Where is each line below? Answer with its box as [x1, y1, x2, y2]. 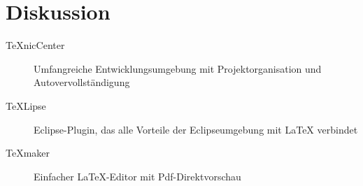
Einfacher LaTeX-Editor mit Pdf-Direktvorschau [34, 169, 241, 183]
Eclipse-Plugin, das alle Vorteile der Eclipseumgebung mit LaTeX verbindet [34, 122, 358, 136]
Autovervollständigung [34, 75, 130, 90]
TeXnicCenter [6, 38, 65, 52]
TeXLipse [6, 98, 46, 113]
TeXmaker [6, 145, 50, 160]
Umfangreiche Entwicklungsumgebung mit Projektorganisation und [34, 61, 322, 76]
